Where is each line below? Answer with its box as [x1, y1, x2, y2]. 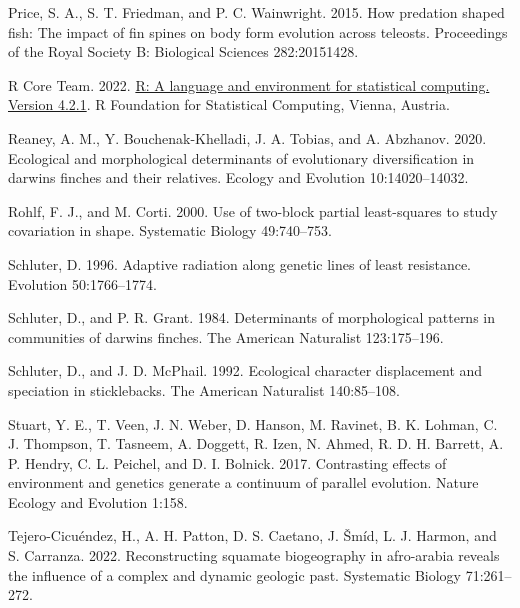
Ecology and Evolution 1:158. [8, 491, 188, 512]
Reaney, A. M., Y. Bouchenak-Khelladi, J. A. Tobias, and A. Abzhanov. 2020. [8, 127, 487, 148]
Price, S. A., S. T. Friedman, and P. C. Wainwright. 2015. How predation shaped [8, 2, 505, 22]
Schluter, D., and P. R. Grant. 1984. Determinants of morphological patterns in [8, 307, 496, 328]
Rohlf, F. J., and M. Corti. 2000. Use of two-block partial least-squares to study [8, 200, 498, 221]
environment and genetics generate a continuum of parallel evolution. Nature [8, 472, 479, 493]
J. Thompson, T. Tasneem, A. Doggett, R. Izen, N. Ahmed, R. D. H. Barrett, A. [8, 433, 504, 454]
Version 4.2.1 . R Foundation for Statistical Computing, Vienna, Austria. [8, 94, 450, 115]
